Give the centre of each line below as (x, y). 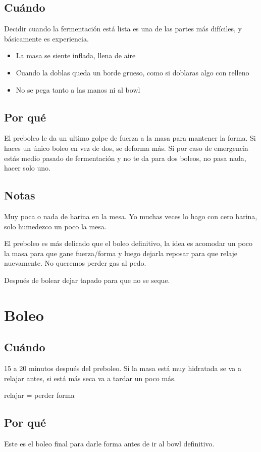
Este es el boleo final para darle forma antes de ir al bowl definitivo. (109, 444)
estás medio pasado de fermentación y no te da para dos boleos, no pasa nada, (125, 158)
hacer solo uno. (27, 168)
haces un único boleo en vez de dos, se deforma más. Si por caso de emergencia (126, 148)
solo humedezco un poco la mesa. (55, 226)
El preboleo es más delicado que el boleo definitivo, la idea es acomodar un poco (128, 243)
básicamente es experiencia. (46, 38)
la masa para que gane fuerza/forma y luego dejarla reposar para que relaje (121, 253)
